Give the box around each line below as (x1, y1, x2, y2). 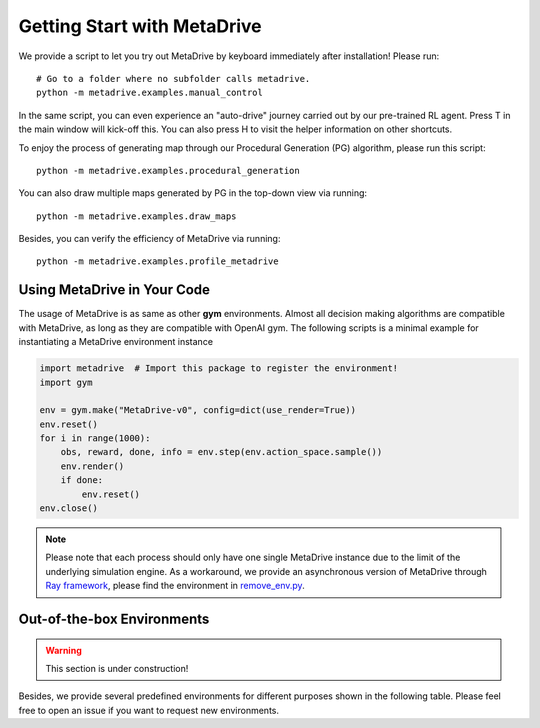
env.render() (60, 460, 125, 472)
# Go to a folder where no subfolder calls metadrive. (36, 73, 311, 84)
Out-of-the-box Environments (18, 611, 210, 627)
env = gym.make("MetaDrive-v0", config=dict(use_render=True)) (39, 405, 357, 416)
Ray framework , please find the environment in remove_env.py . (45, 580, 305, 592)
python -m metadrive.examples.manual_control (36, 87, 264, 99)
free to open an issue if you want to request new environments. (18, 704, 280, 716)
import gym (39, 376, 93, 388)
